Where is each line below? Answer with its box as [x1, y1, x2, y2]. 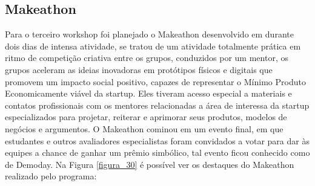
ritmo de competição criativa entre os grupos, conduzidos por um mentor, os [5, 51, 288, 64]
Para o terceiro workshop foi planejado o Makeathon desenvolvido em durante [5, 28, 294, 40]
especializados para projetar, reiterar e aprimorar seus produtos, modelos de [5, 111, 287, 123]
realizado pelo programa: [5, 170, 97, 182]
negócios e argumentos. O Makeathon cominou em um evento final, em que [5, 122, 283, 135]
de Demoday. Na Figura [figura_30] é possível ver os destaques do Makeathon [5, 158, 294, 170]
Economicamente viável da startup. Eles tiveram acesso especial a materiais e [5, 87, 292, 100]
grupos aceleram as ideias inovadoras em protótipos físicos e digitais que [5, 63, 273, 75]
